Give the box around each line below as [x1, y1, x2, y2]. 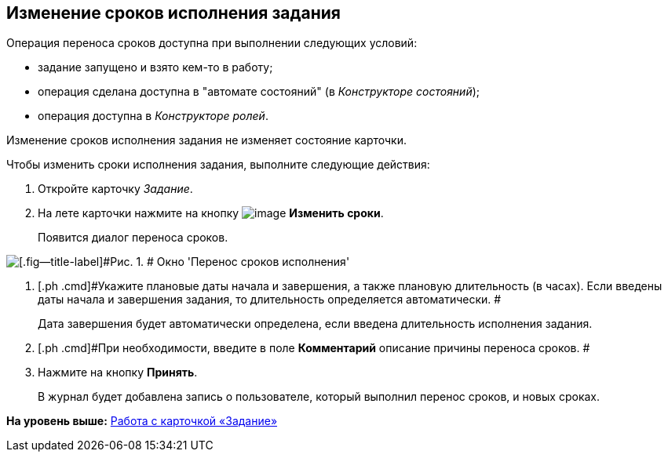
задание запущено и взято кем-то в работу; [38, 60, 273, 75]
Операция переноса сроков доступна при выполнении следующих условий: [6, 36, 418, 50]
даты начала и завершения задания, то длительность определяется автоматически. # [38, 293, 502, 307]
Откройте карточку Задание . [38, 182, 193, 196]
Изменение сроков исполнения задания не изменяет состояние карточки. [6, 133, 407, 147]
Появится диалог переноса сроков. [38, 231, 228, 245]
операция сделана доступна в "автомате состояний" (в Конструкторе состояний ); [38, 85, 480, 99]
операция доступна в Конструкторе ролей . [38, 109, 268, 123]
